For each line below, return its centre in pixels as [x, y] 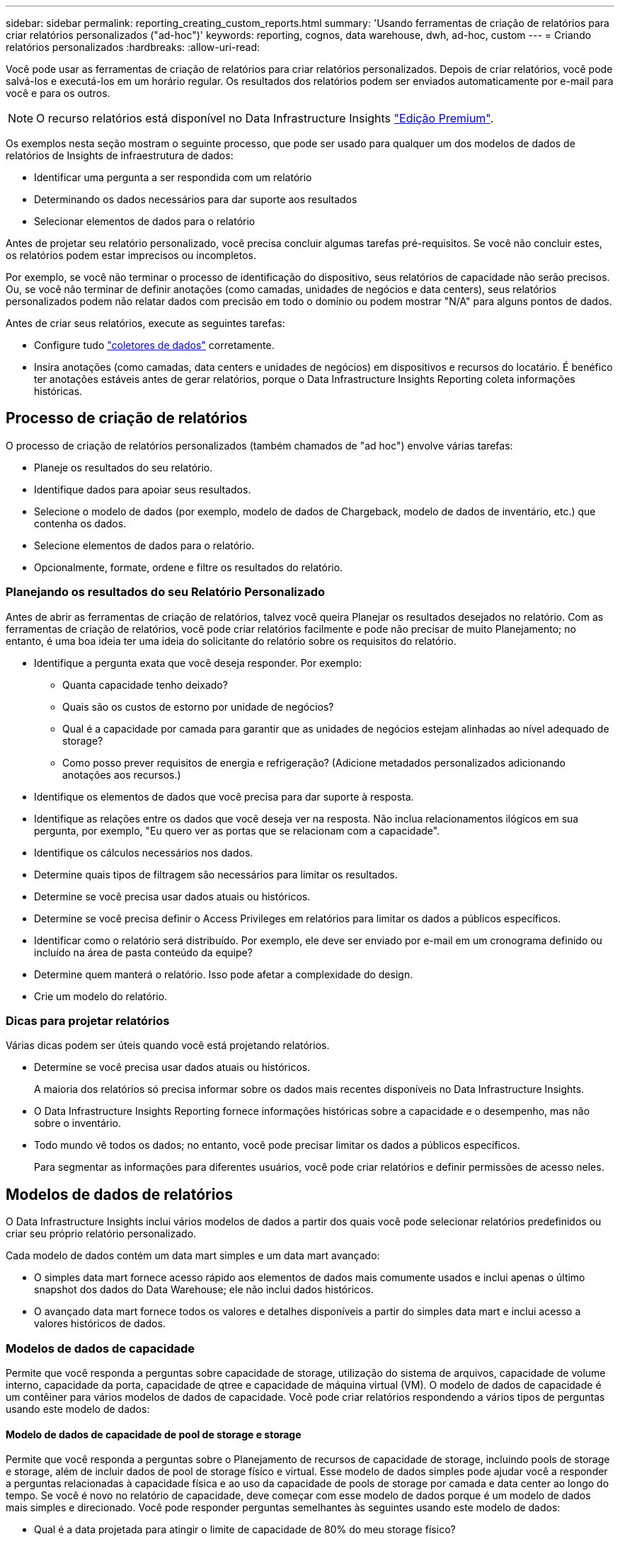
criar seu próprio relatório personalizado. [101, 1234]
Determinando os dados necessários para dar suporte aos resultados [196, 199]
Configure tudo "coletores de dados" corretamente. [154, 345]
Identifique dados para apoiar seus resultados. [143, 489]
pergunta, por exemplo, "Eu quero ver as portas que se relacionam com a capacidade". [237, 830]
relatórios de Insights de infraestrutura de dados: [120, 155]
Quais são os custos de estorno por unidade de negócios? [198, 706]
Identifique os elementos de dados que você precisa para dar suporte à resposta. [224, 796]
